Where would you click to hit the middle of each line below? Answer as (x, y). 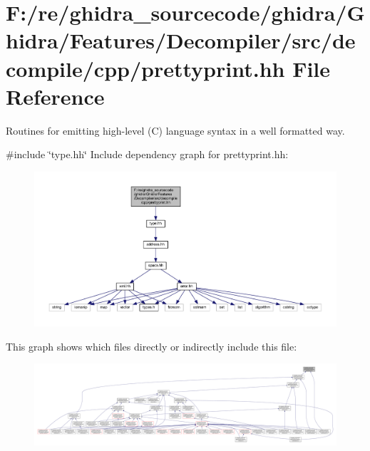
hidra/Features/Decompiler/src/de (181, 40)
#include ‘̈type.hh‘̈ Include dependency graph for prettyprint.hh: (147, 154)
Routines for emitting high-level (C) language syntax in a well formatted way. (175, 130)
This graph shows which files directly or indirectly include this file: (151, 346)
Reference (55, 96)
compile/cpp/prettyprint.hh (145, 68)
